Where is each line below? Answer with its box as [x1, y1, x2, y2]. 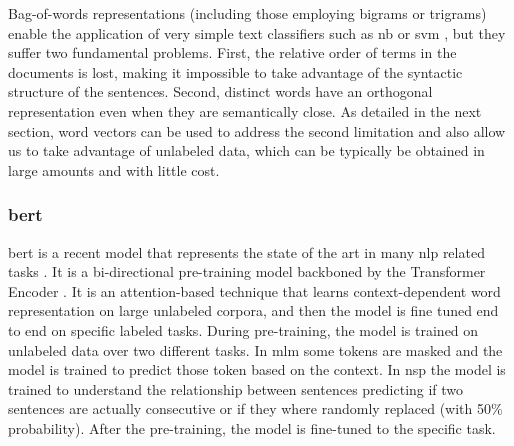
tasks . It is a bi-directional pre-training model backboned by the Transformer [8, 261, 486, 282]
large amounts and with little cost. [8, 159, 220, 180]
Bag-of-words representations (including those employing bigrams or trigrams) [8, 3, 487, 23]
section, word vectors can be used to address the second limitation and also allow [8, 120, 506, 141]
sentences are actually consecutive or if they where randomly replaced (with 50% [8, 398, 503, 419]
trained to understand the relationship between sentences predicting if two [8, 378, 464, 399]
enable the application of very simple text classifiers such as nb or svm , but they [8, 22, 506, 43]
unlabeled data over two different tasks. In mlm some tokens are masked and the [8, 339, 503, 360]
